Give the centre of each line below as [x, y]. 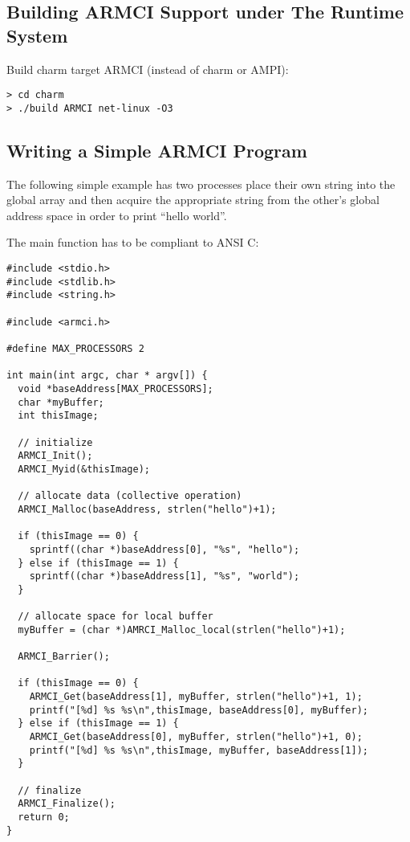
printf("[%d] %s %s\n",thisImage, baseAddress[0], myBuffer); [199, 710]
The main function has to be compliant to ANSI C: [133, 242]
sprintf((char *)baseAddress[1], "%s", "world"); [164, 576]
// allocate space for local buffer [116, 617]
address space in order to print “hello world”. [117, 215]
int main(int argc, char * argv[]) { [107, 376]
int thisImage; [58, 416]
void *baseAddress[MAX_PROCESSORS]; [116, 388]
